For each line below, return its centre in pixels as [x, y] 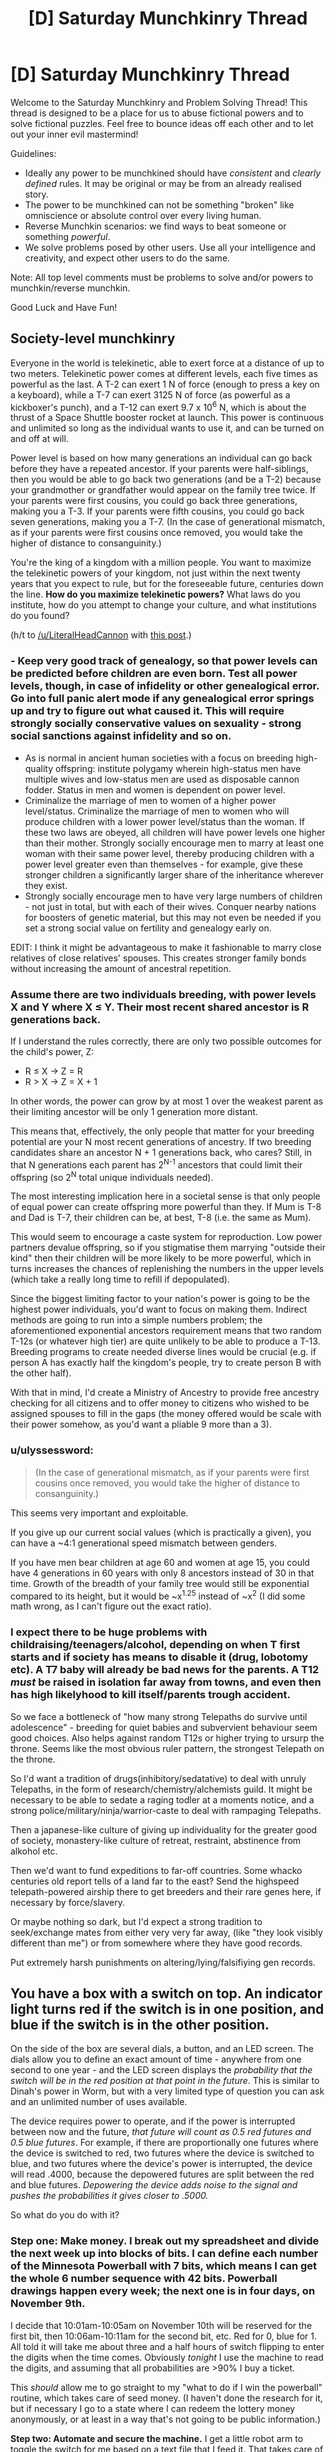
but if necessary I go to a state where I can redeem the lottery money [153, 2408]
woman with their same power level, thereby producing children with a [169, 853]
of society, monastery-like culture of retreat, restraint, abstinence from [156, 1840]
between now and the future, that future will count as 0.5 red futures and [161, 2132]
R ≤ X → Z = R [53, 1071]
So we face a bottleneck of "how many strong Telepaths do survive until [159, 1716]
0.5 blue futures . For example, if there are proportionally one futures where [164, 2143]
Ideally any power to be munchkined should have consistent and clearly [173, 173]
